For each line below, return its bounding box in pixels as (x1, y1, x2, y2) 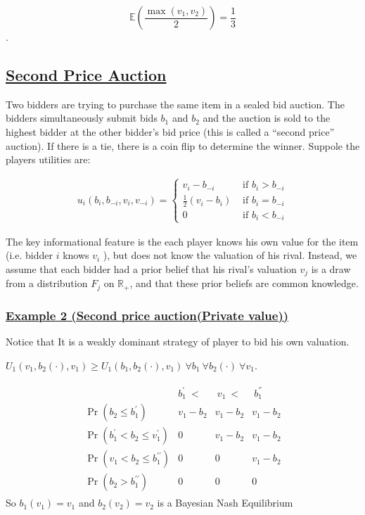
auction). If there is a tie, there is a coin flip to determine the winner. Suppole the (6, 138, 360, 153)
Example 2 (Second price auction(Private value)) (6, 306, 289, 324)
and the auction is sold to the (203, 110, 331, 125)
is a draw (311, 261, 351, 276)
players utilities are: (6, 152, 91, 167)
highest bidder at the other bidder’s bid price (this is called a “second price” (6, 124, 335, 139)
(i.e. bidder (6, 248, 53, 262)
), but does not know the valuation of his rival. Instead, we (103, 248, 357, 262)
